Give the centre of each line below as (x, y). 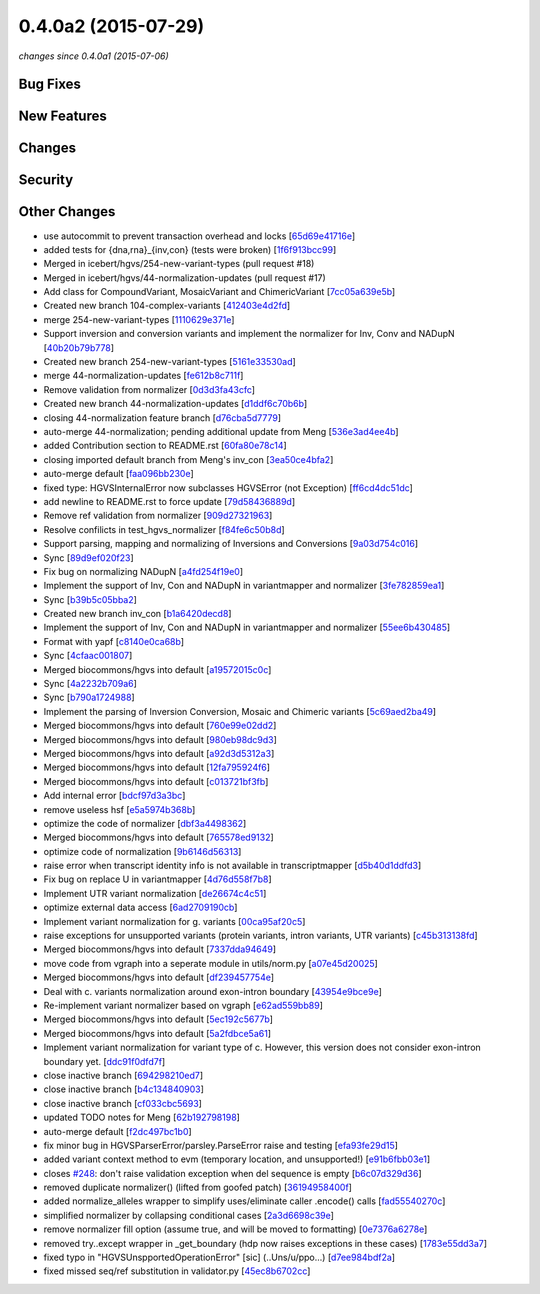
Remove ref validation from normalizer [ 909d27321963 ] (158, 516)
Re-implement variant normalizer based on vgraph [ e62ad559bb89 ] (183, 1005)
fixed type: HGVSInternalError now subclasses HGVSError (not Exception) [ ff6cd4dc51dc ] (228, 487)
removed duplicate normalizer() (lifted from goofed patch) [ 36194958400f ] (197, 1187)
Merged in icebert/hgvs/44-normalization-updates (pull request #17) (185, 277)
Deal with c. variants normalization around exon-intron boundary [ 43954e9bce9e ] (212, 991)
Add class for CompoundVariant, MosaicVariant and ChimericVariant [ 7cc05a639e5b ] (219, 292)
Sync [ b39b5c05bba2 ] (90, 599)
